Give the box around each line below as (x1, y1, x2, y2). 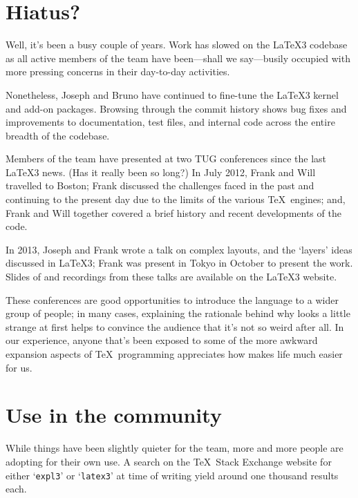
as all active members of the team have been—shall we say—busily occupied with (6, 50, 350, 65)
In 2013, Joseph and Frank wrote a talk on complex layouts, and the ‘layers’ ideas (6, 242, 352, 256)
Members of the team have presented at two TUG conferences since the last (6, 151, 327, 166)
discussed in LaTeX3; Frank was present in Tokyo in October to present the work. (6, 256, 353, 270)
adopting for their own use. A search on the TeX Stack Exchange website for (6, 454, 332, 468)
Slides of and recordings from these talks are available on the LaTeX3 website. (6, 269, 337, 284)
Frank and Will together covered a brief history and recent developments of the (6, 205, 341, 220)
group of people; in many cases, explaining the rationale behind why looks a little (6, 306, 350, 320)
